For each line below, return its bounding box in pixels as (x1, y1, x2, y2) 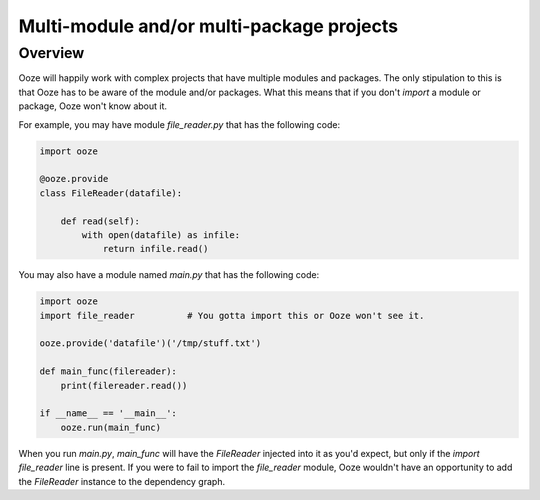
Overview (18, 44, 85, 62)
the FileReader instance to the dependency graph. (18, 475, 225, 487)
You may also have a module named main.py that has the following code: (18, 269, 320, 281)
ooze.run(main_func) (60, 421, 162, 433)
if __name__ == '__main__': (39, 408, 177, 419)
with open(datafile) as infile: (81, 229, 240, 240)
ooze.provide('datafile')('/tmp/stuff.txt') (39, 338, 262, 349)
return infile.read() (102, 243, 209, 255)
